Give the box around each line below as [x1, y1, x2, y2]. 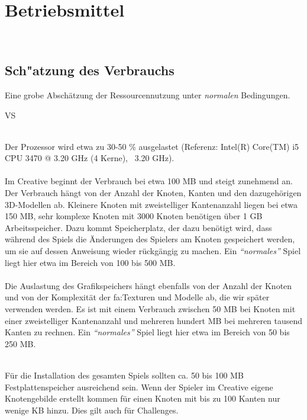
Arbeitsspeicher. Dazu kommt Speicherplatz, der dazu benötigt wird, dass [5, 221, 272, 233]
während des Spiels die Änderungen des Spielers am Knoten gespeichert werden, [5, 233, 295, 245]
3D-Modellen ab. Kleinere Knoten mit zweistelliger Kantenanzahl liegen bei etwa [5, 198, 298, 210]
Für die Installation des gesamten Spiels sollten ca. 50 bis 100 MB [5, 368, 244, 381]
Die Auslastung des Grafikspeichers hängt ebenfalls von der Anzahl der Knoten [5, 279, 292, 291]
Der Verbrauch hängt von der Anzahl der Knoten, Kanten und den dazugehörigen [5, 187, 302, 199]
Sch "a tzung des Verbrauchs [5, 61, 174, 79]
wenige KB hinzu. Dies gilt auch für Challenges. [5, 403, 179, 416]
